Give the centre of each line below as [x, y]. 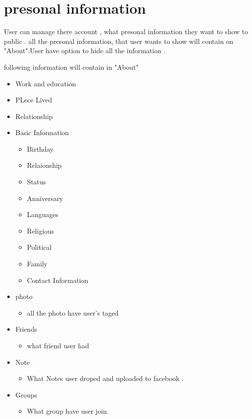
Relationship [34, 116]
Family [37, 264]
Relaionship [44, 165]
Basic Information [42, 132]
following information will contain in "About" [71, 67]
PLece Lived [34, 100]
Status [36, 182]
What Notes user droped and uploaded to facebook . [105, 378]
